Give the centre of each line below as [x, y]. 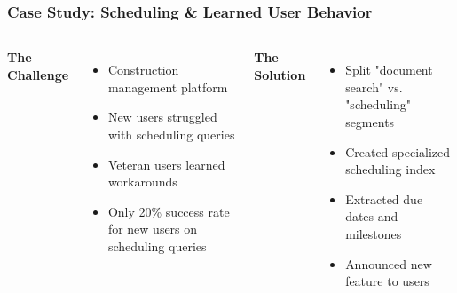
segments [370, 122]
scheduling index [390, 169]
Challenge [38, 74]
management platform [168, 87]
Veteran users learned [166, 164]
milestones [374, 233]
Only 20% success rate [169, 211]
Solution [280, 74]
